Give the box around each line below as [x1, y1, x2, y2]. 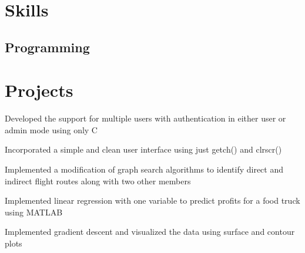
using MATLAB [5, 205, 63, 218]
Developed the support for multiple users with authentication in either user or [5, 112, 286, 124]
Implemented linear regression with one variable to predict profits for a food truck [5, 194, 300, 207]
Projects [5, 78, 73, 102]
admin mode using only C [5, 123, 98, 136]
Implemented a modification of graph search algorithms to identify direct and [5, 163, 283, 176]
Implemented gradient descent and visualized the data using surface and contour [5, 225, 295, 238]
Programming [5, 38, 90, 56]
